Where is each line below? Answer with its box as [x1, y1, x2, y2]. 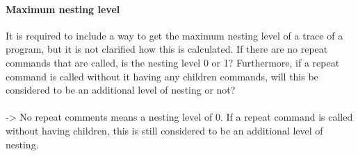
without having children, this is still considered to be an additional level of [6, 123, 323, 137]
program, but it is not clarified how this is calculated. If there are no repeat [6, 42, 328, 56]
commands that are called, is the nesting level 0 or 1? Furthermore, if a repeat [6, 55, 340, 69]
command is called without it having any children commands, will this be [6, 69, 318, 83]
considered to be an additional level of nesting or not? [6, 83, 236, 97]
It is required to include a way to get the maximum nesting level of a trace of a [6, 28, 343, 42]
